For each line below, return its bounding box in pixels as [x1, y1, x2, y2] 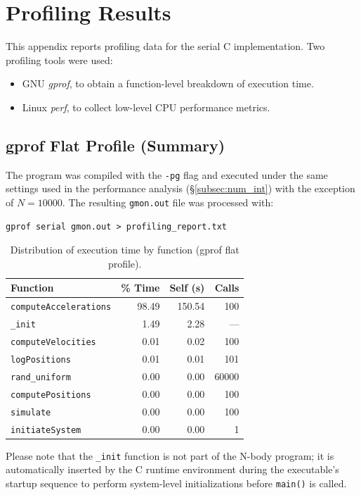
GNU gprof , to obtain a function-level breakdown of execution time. [22, 76, 314, 91]
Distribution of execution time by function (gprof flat [10, 242, 239, 257]
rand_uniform [11, 372, 71, 382]
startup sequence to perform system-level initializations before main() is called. [6, 475, 347, 490]
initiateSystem [11, 425, 81, 435]
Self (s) [169, 280, 205, 295]
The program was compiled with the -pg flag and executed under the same [6, 167, 328, 182]
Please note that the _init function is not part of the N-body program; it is [6, 448, 334, 463]
